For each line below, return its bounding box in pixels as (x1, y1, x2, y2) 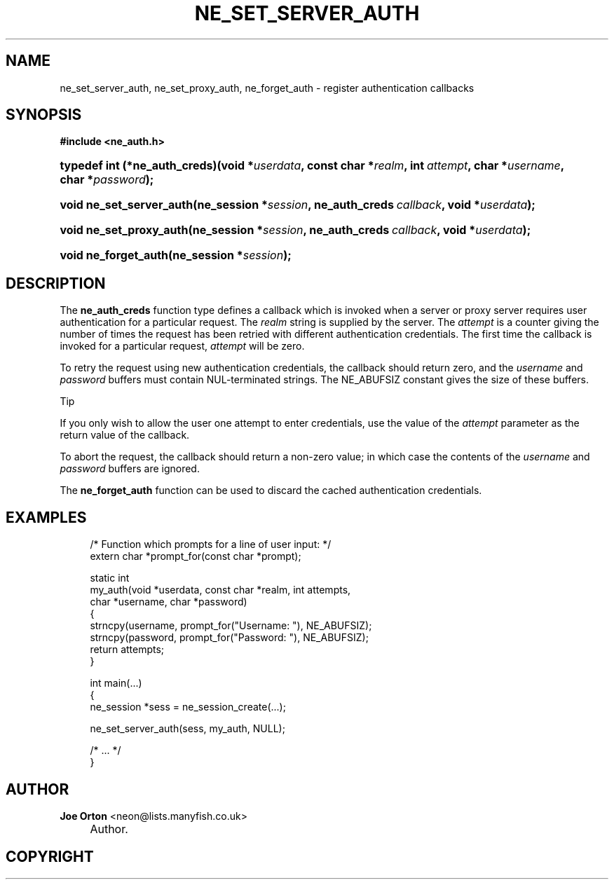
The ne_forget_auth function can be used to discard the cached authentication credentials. (60, 484, 482, 497)
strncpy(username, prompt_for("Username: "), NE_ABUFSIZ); (90, 619, 372, 632)
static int (90, 572, 130, 584)
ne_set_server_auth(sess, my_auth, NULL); (90, 722, 285, 735)
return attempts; (90, 643, 165, 656)
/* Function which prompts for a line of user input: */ (90, 538, 332, 551)
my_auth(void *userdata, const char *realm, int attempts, (90, 584, 351, 596)
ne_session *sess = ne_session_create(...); (90, 701, 286, 713)
